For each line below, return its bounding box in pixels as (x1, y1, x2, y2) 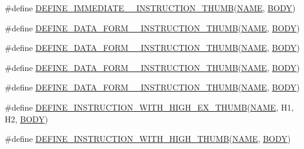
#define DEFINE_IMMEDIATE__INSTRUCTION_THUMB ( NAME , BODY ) (5, 2, 296, 14)
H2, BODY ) (5, 112, 48, 125)
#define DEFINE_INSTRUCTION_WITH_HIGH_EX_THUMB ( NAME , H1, (5, 101, 294, 113)
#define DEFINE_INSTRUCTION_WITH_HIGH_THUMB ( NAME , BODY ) (5, 132, 291, 145)
